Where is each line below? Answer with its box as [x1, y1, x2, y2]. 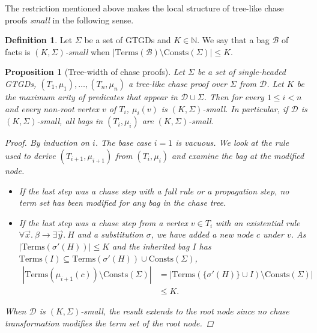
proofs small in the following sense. [5, 13, 134, 26]
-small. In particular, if [202, 102, 288, 115]
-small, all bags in [37, 115, 103, 127]
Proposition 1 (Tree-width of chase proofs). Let [5, 65, 185, 78]
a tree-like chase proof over [128, 77, 227, 89]
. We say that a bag [197, 34, 270, 46]
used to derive [5, 149, 56, 161]
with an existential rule [216, 216, 300, 229]
